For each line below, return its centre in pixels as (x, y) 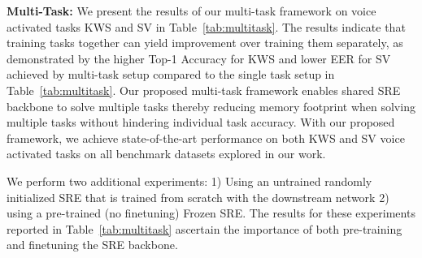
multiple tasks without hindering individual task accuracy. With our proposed (201, 122)
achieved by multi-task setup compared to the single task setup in (171, 74)
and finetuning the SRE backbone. (92, 245)
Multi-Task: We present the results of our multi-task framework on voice (191, 11)
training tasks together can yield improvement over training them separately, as (205, 43)
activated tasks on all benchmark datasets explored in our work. (166, 154)
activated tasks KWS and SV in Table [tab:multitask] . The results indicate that (206, 26)
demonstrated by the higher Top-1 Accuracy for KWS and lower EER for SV (199, 58)
